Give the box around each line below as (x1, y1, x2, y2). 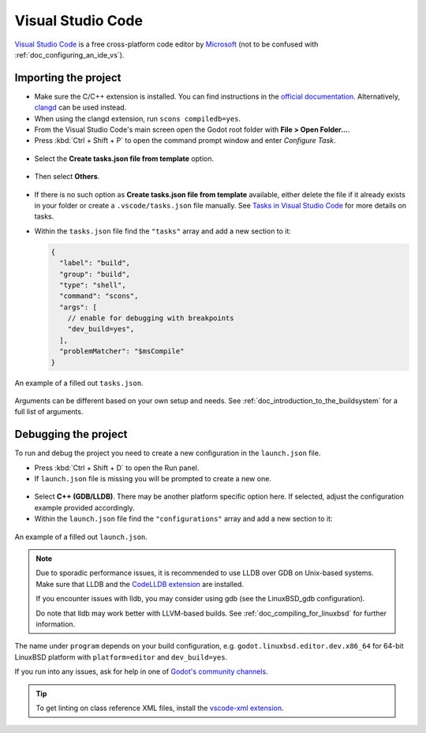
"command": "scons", (59, 292, 139, 301)
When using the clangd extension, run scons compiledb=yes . (34, 114, 241, 123)
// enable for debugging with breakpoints (67, 314, 234, 323)
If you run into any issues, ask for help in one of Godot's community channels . (14, 667, 268, 676)
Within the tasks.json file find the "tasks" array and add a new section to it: (34, 226, 292, 236)
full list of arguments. (14, 407, 84, 417)
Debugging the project (14, 428, 128, 441)
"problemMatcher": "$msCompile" (59, 347, 185, 356)
